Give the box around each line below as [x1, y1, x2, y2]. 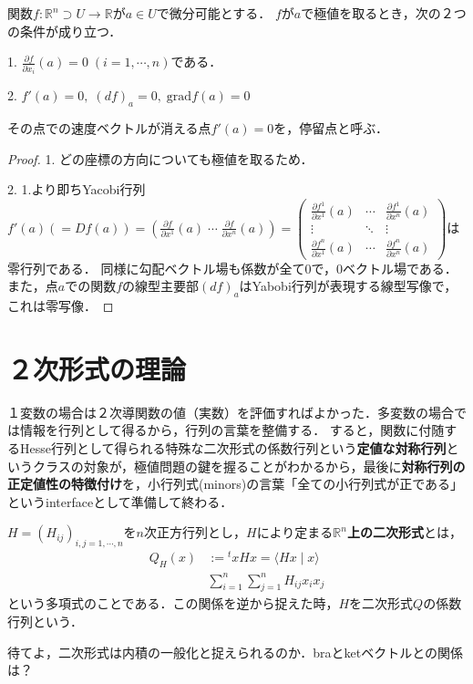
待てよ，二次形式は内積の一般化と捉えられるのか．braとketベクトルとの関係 [7, 642, 464, 661]
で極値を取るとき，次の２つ [301, 4, 467, 22]
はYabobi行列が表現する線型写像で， [239, 276, 458, 295]
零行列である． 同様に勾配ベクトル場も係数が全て [7, 258, 305, 277]
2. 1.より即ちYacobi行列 [7, 180, 146, 199]
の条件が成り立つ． [7, 21, 122, 40]
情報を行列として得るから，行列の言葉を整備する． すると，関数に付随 [19, 420, 445, 440]
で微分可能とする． [156, 4, 272, 22]
